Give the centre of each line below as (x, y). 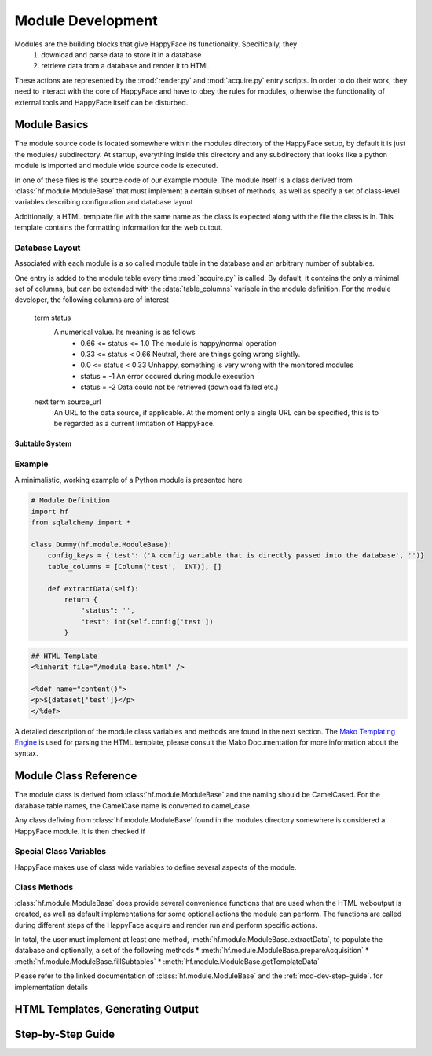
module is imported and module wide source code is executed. (116, 166)
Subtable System (43, 443)
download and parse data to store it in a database (121, 54)
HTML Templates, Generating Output (107, 1009)
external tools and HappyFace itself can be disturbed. (101, 102)
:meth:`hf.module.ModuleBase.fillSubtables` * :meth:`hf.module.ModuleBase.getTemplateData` (167, 961)
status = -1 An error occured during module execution (167, 376)
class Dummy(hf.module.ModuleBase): (102, 545)
